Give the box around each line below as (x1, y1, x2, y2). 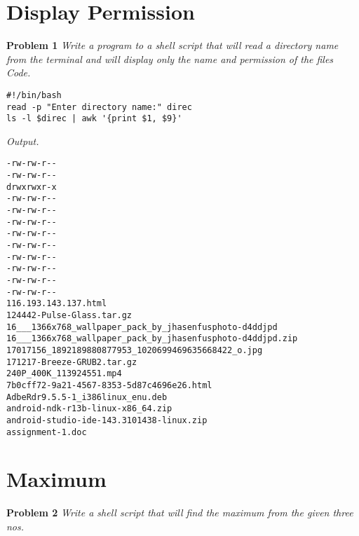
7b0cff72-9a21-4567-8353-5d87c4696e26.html (6, 380, 212, 390)
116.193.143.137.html (6, 298, 107, 309)
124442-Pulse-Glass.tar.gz (6, 310, 132, 320)
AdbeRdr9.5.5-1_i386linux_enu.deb (6, 392, 168, 402)
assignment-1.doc (6, 427, 87, 437)
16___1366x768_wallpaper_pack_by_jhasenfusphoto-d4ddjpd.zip (6, 334, 298, 344)
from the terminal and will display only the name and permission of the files (6, 51, 334, 66)
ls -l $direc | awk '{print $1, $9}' (6, 114, 182, 124)
